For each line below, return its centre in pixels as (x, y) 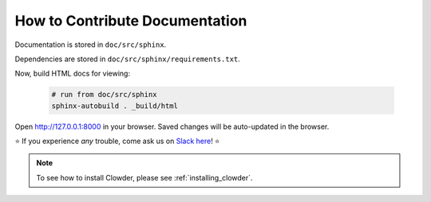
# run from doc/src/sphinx (104, 95)
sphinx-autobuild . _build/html (115, 106)
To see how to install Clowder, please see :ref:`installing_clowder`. (144, 177)
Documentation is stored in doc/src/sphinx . (91, 45)
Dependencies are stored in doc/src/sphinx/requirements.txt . (128, 59)
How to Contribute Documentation (131, 21)
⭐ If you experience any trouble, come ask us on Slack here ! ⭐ (117, 141)
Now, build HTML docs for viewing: (73, 74)
